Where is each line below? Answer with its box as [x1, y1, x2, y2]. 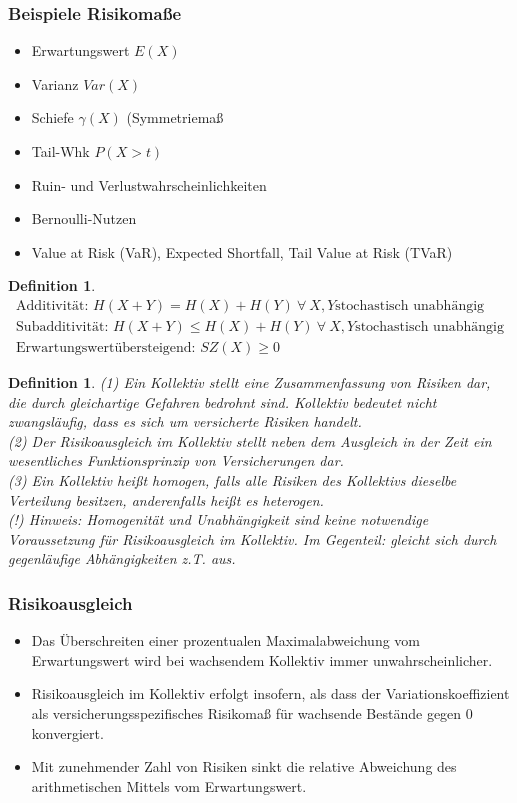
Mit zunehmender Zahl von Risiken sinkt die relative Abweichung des [31, 756, 457, 777]
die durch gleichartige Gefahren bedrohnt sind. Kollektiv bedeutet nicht [8, 391, 437, 412]
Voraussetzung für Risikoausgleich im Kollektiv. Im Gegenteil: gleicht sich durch [8, 528, 497, 549]
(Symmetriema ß [126, 107, 224, 128]
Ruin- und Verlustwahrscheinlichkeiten [31, 174, 267, 195]
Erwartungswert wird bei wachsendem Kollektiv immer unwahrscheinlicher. [31, 649, 493, 670]
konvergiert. [31, 722, 104, 743]
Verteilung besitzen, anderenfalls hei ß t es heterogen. [8, 489, 324, 510]
